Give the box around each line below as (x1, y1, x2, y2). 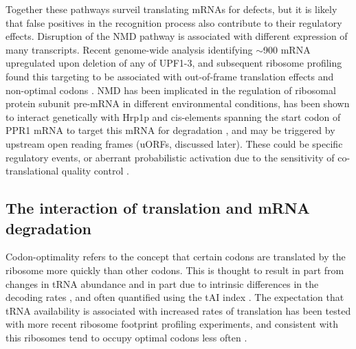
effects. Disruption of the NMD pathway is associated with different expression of (5, 29, 348, 43)
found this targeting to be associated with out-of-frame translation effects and (5, 69, 334, 83)
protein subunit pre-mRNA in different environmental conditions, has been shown (5, 96, 350, 111)
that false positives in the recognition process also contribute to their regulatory (5, 15, 342, 30)
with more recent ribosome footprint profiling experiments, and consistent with (5, 317, 338, 331)
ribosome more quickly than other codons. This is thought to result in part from (5, 262, 344, 277)
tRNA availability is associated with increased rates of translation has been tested (5, 303, 351, 317)
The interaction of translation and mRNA (5, 197, 310, 218)
